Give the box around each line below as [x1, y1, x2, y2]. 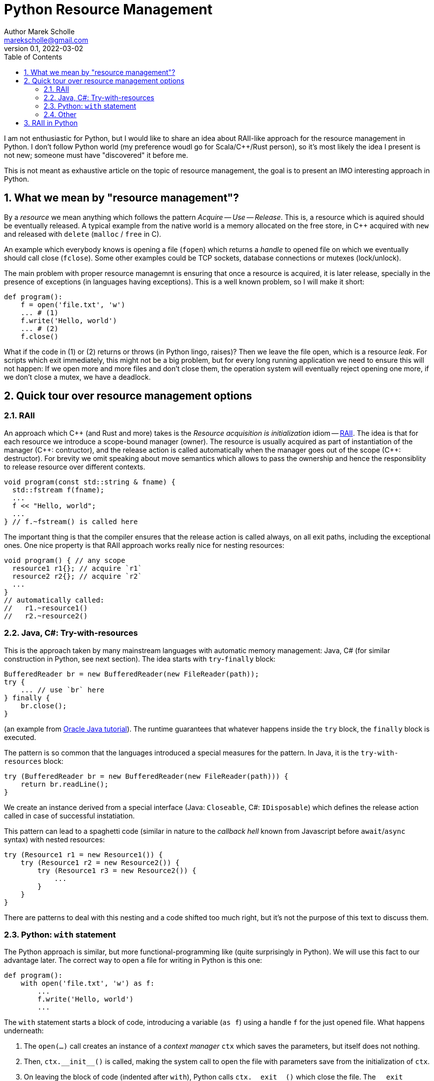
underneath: [4, 1026, 44, 1035]
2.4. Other [44, 110, 77, 119]
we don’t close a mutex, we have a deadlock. [4, 372, 151, 381]
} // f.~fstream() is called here [4, 517, 138, 526]
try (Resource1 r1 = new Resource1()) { [4, 850, 163, 859]
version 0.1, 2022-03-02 [4, 44, 83, 53]
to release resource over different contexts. [4, 462, 145, 471]
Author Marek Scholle [4, 27, 75, 36]
